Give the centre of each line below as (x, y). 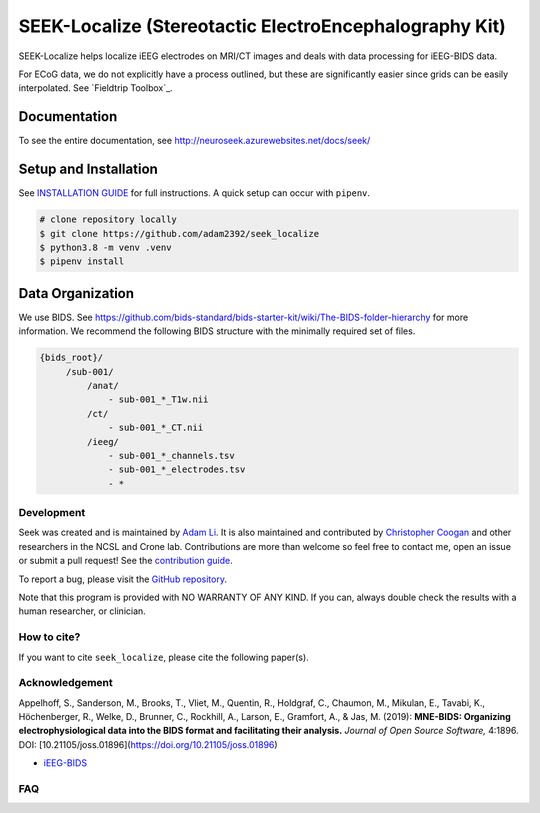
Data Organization (76, 293)
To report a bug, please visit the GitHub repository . (122, 579)
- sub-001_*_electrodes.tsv (177, 469)
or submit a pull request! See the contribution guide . (126, 561)
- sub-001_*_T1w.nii (158, 399)
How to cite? (49, 637)
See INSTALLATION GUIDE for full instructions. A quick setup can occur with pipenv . (194, 193)
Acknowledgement (66, 683)
